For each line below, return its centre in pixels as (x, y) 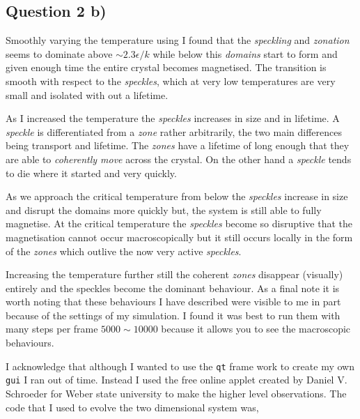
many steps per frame (52, 329)
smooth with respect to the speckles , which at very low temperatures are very (171, 81)
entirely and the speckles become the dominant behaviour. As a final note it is (173, 288)
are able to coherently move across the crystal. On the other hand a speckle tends (179, 159)
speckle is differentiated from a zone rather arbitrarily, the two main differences (174, 131)
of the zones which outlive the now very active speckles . (124, 251)
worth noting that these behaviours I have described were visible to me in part (173, 302)
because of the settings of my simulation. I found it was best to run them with (173, 315)
